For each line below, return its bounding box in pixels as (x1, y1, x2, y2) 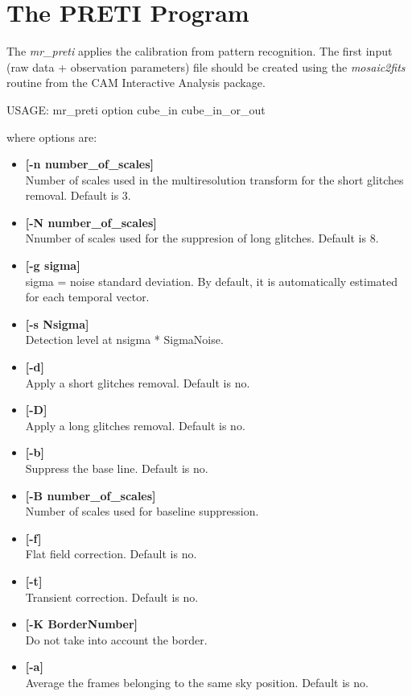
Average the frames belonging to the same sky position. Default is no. (25, 673, 369, 690)
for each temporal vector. (25, 288, 150, 305)
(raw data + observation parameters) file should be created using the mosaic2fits (6, 58, 406, 75)
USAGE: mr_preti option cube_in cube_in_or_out (6, 101, 266, 118)
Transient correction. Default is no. (25, 588, 199, 605)
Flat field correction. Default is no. (25, 545, 197, 562)
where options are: (6, 128, 97, 145)
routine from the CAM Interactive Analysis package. (6, 74, 266, 91)
